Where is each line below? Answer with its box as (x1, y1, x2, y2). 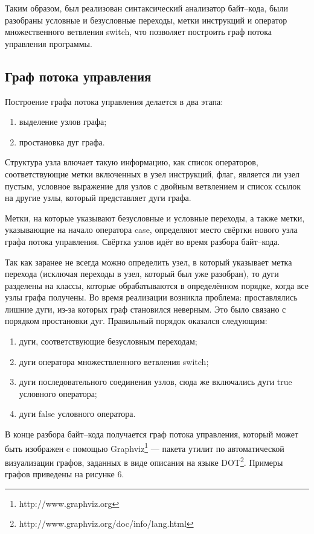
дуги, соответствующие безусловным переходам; (19, 335, 197, 348)
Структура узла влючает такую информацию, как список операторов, (5, 156, 258, 168)
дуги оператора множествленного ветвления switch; (19, 355, 209, 367)
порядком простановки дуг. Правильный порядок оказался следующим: (5, 314, 268, 327)
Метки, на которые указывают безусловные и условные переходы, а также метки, (5, 211, 305, 224)
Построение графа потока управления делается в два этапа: (5, 95, 223, 107)
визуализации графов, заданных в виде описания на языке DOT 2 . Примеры (5, 454, 283, 468)
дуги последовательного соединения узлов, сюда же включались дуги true (19, 375, 292, 388)
